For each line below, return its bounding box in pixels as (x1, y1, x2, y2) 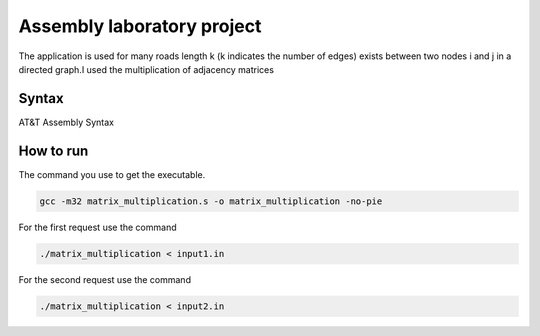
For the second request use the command (18, 273, 192, 285)
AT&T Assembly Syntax (18, 116, 115, 128)
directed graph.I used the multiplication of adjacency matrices (18, 63, 275, 75)
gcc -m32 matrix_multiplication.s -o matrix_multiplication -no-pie (39, 195, 383, 207)
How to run (18, 142, 89, 159)
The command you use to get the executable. (18, 168, 206, 180)
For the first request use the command (18, 221, 177, 233)
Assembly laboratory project (18, 15, 262, 37)
